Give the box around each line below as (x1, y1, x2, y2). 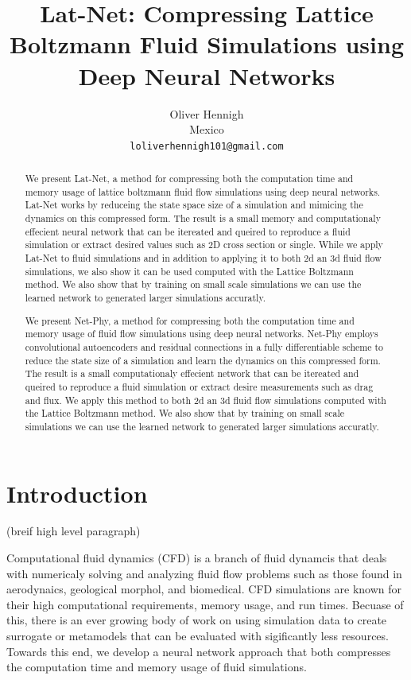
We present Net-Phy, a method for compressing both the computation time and (25, 313, 355, 327)
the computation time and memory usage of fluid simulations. (6, 659, 307, 675)
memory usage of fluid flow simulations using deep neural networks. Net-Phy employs (25, 327, 378, 340)
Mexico (189, 121, 224, 138)
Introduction (6, 476, 148, 509)
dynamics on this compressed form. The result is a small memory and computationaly (25, 212, 381, 225)
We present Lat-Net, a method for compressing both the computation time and (25, 172, 354, 185)
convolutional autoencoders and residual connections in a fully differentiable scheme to (25, 340, 384, 353)
